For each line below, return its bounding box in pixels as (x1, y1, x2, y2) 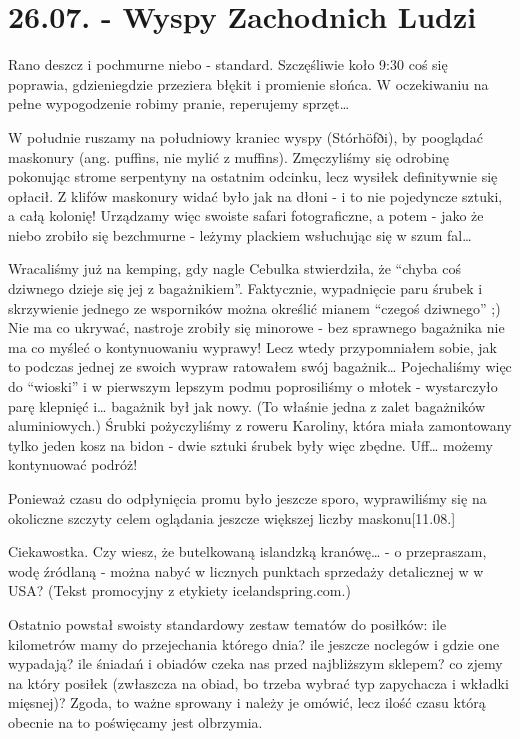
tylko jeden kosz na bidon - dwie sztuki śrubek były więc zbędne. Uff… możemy (8, 434, 493, 455)
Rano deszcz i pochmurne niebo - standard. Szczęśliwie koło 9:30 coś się (8, 54, 448, 75)
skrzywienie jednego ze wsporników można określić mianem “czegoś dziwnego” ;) (8, 297, 501, 318)
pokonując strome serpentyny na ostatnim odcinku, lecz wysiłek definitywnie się (8, 166, 498, 187)
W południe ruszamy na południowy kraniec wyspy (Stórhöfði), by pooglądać (8, 126, 483, 147)
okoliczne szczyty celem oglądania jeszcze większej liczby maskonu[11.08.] (8, 507, 456, 528)
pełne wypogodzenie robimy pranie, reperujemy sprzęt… (8, 93, 350, 114)
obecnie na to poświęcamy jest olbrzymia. (8, 711, 263, 732)
